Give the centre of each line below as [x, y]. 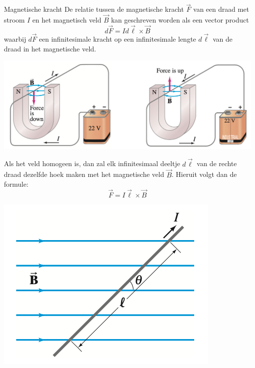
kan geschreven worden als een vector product [180, 20]
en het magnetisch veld [67, 20]
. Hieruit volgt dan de [204, 174]
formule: [16, 184]
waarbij [15, 39]
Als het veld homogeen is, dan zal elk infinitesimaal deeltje [92, 163]
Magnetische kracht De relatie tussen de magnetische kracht [94, 9]
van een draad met [221, 9]
